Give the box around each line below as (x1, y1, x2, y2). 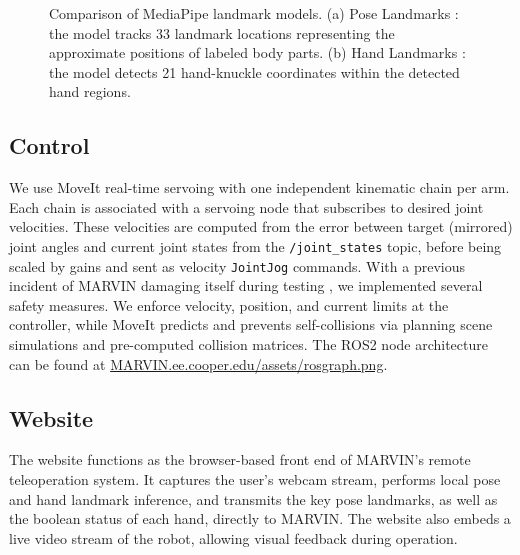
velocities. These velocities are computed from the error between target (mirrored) (9, 216, 513, 237)
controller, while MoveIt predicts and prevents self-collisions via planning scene (9, 314, 493, 335)
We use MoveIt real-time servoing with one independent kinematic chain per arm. (9, 177, 510, 198)
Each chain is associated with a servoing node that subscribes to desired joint (9, 196, 484, 217)
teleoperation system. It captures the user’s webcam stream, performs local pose (9, 469, 501, 490)
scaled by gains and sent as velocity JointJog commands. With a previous (9, 255, 465, 276)
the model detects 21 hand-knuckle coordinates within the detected (49, 61, 460, 82)
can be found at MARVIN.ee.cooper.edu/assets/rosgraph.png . (9, 353, 388, 374)
